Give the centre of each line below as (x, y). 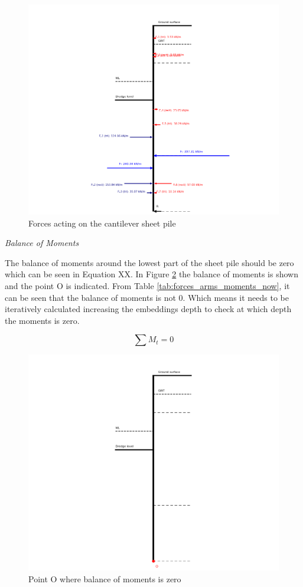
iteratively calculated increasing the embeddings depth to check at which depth (148, 309)
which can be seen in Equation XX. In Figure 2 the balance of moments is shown (151, 274)
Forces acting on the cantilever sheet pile (102, 223)
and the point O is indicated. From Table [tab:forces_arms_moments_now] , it (147, 286)
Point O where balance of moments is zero (105, 579)
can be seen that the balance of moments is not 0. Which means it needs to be (147, 297)
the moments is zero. (42, 320)
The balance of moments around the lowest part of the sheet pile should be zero (149, 262)
